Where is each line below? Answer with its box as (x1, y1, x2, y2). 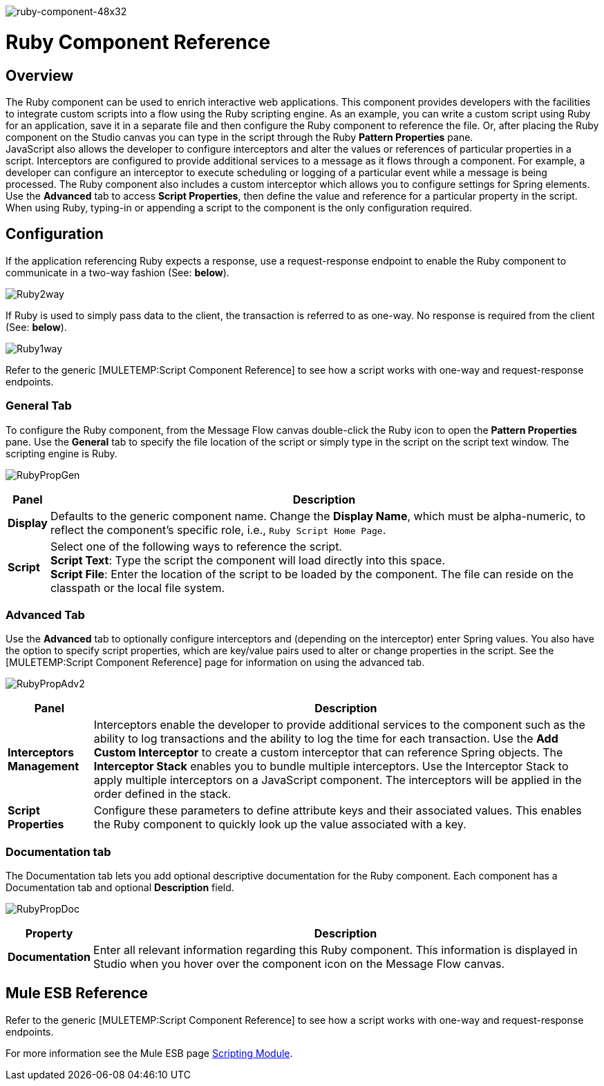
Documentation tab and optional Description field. (6, 882, 234, 894)
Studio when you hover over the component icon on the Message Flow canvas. (93, 957, 505, 971)
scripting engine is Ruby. (6, 447, 117, 459)
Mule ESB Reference (6, 984, 149, 1002)
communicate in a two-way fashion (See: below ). (6, 266, 229, 278)
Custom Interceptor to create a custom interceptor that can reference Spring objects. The (93, 745, 563, 760)
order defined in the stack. (93, 787, 232, 801)
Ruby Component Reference (6, 30, 271, 54)
